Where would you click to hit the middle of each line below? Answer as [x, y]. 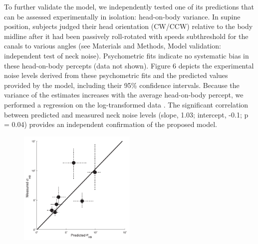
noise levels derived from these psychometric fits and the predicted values [116, 75]
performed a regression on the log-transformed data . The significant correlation [126, 104]
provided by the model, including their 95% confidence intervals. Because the [122, 85]
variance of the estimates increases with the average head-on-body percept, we [124, 95]
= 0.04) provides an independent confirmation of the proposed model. [111, 124]
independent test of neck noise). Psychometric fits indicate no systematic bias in [127, 55]
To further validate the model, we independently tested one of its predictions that [129, 6]
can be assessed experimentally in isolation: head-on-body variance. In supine [122, 16]
